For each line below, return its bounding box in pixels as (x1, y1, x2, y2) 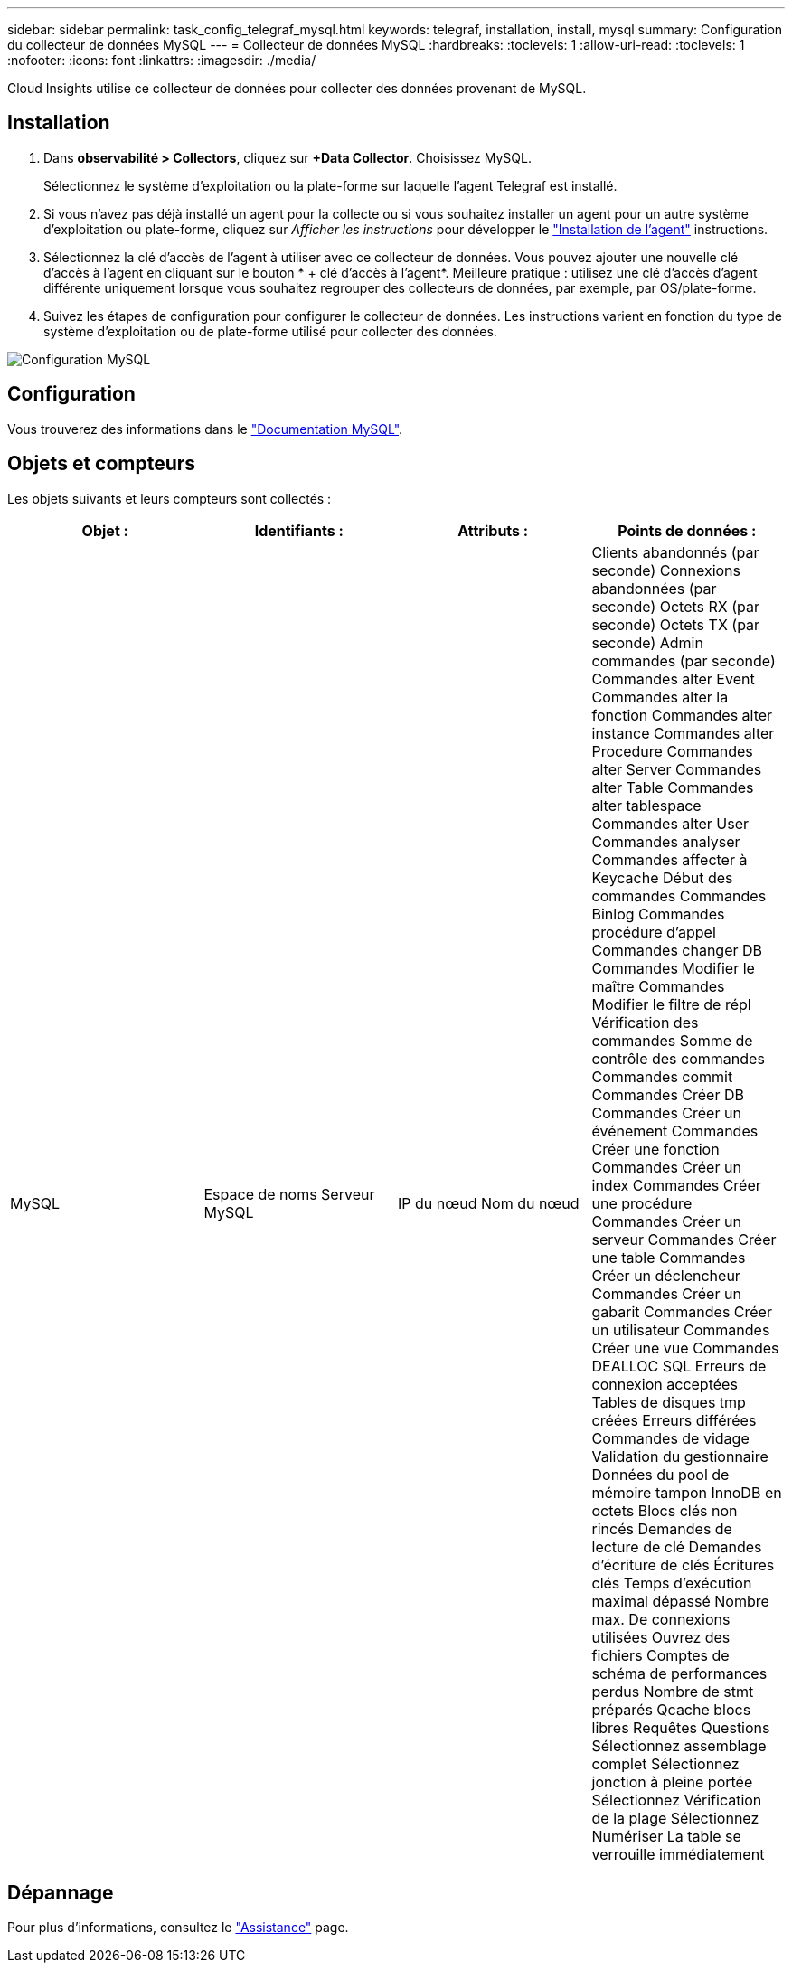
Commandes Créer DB (591, 1085, 744, 1104)
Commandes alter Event (591, 669, 755, 688)
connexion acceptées (591, 1374, 738, 1393)
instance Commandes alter (591, 723, 775, 742)
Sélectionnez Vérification (591, 1790, 762, 1809)
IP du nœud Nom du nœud (398, 1193, 580, 1212)
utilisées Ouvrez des (591, 1627, 731, 1646)
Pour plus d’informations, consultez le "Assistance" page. (7, 1919, 349, 1936)
